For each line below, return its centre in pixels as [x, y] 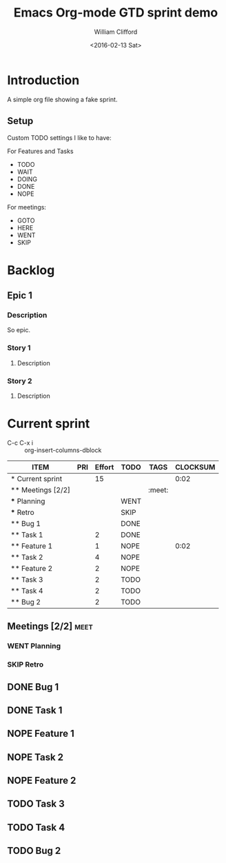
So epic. [19, 330]
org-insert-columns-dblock [63, 450]
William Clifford [116, 32]
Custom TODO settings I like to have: [59, 138]
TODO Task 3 [36, 804]
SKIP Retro [25, 664]
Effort [104, 467]
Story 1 [19, 348]
